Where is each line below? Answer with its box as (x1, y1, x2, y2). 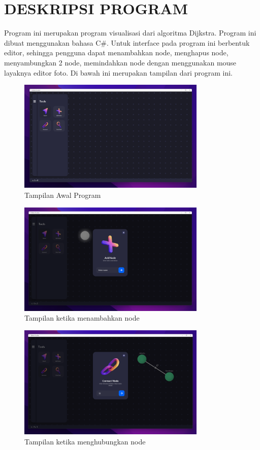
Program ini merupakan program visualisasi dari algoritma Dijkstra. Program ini (4, 27, 256, 38)
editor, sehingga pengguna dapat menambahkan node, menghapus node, (4, 47, 229, 58)
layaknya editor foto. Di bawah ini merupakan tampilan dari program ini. (4, 67, 233, 78)
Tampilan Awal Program (24, 190, 101, 200)
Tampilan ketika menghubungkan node (24, 436, 146, 446)
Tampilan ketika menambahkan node (24, 313, 140, 323)
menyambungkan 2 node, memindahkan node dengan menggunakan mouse (4, 57, 237, 67)
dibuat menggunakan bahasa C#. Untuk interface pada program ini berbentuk (4, 37, 250, 48)
